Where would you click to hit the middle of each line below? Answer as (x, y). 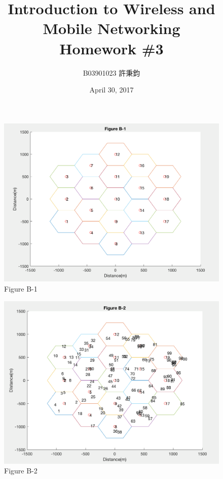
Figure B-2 (21, 471)
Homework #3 (111, 48)
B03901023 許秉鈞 (111, 72)
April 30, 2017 (111, 90)
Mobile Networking (111, 28)
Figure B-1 (21, 289)
